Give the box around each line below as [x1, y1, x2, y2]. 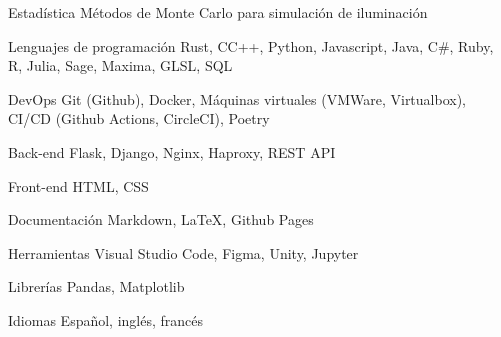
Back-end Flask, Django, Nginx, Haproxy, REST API [8, 141, 336, 162]
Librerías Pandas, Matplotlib [8, 276, 185, 297]
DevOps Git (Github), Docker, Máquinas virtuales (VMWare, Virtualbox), [8, 88, 467, 109]
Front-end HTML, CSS [8, 175, 149, 196]
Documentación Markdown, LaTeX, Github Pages [8, 209, 314, 230]
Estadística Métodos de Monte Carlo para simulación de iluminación [8, 2, 428, 22]
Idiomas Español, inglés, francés [8, 309, 204, 330]
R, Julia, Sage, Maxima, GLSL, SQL [8, 55, 233, 76]
